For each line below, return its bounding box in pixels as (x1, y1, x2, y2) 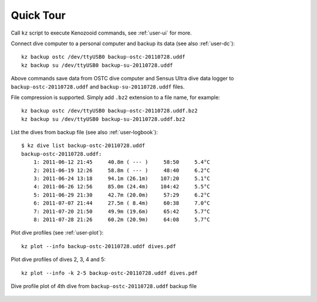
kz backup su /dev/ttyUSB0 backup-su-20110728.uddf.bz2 (21, 116, 186, 123)
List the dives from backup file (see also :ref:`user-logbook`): (11, 129, 158, 136)
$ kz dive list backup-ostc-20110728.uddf (21, 142, 146, 149)
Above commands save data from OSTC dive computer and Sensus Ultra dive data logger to (11, 75, 234, 82)
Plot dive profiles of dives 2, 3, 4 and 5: (11, 256, 106, 263)
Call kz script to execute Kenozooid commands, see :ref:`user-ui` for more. (11, 29, 192, 36)
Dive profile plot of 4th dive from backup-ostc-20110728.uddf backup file (11, 282, 197, 290)
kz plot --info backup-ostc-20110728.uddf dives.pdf (21, 243, 176, 249)
